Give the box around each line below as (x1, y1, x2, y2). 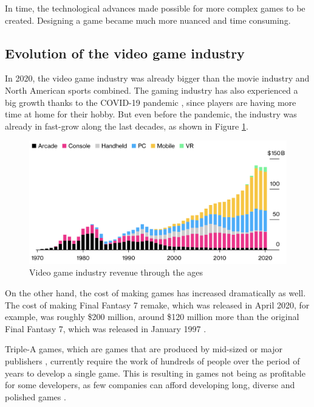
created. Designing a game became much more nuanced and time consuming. (5, 13, 291, 26)
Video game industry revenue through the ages (29, 266, 203, 279)
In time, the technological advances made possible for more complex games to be (5, 2, 305, 14)
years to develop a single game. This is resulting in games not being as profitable (5, 366, 305, 379)
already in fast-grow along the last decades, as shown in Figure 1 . (5, 119, 248, 132)
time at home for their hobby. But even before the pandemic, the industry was (5, 108, 297, 120)
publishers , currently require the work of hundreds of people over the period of (5, 354, 300, 367)
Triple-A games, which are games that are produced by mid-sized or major (5, 343, 282, 355)
